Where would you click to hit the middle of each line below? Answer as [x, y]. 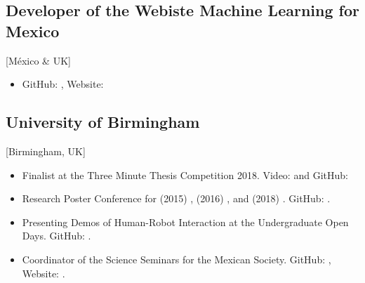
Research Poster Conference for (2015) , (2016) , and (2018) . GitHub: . [176, 198]
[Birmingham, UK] [46, 151]
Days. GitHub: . [57, 236]
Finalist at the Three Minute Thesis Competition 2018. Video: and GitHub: [185, 175]
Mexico [33, 31]
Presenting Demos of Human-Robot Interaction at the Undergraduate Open [185, 222]
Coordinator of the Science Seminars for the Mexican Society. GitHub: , [177, 259]
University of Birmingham [103, 122]
